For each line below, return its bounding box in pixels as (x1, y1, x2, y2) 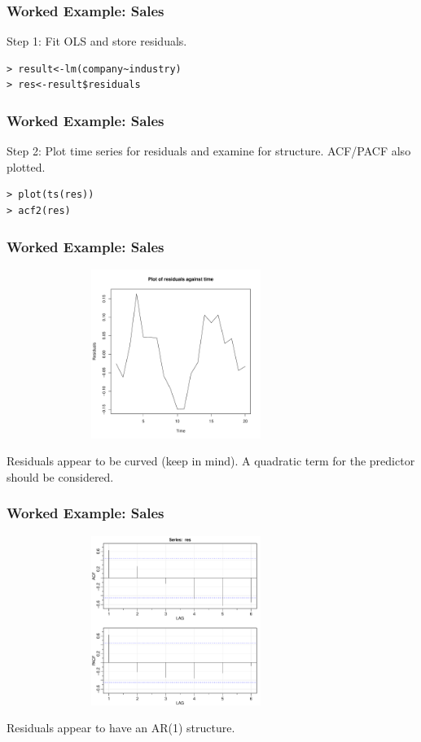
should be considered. (7, 468, 114, 485)
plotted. (7, 158, 46, 175)
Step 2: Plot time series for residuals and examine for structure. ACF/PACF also (7, 142, 411, 159)
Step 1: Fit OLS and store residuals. (7, 33, 187, 50)
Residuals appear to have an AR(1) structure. (7, 719, 235, 736)
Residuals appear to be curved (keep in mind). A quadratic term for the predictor (7, 452, 415, 469)
